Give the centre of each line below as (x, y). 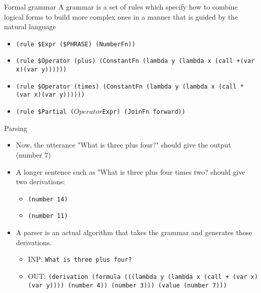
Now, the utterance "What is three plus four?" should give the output (123, 145)
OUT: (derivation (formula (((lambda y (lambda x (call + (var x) (143, 276)
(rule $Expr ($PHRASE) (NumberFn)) (76, 44)
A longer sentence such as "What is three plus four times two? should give (130, 171)
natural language (30, 26)
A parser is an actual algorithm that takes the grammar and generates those (134, 232)
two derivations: (40, 181)
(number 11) (48, 216)
